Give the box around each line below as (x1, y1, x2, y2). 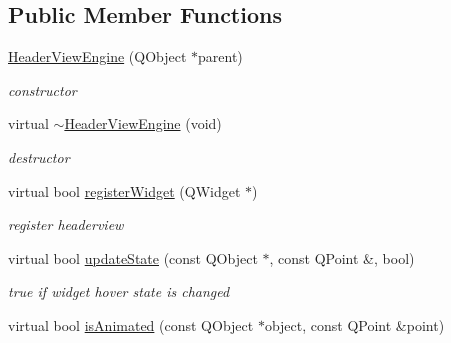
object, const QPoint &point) (264, 314, 445, 335)
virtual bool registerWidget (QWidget (8, 180, 241, 201)
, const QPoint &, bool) (269, 247, 415, 268)
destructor (8, 146, 70, 167)
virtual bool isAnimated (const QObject (8, 314, 254, 335)
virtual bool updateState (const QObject (8, 247, 258, 268)
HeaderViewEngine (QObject (8, 46, 187, 67)
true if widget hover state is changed (8, 281, 230, 302)
